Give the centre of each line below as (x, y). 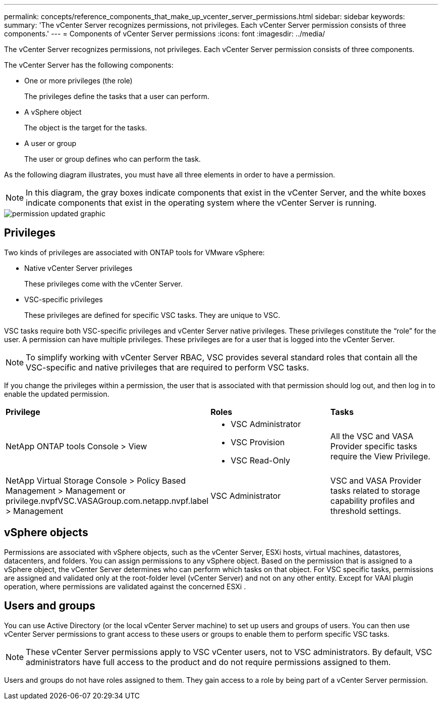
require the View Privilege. (380, 456)
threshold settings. (366, 511)
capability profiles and (372, 501)
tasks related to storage (375, 490)
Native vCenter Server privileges (78, 268)
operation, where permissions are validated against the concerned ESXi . (125, 586)
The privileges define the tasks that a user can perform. (117, 96)
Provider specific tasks (374, 446)
